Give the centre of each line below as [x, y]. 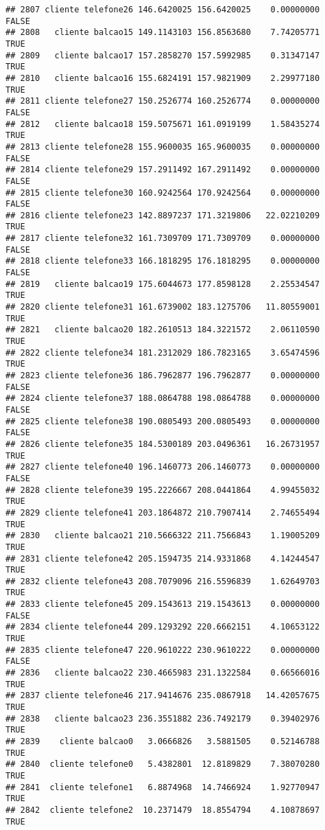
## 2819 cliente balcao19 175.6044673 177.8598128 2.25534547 [163, 284]
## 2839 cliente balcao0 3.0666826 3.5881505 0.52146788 [163, 741]
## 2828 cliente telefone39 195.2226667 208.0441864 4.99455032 [163, 490]
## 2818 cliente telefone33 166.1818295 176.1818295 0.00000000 [163, 261]
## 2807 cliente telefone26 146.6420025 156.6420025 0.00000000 [163, 10]
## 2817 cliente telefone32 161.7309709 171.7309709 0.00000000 [163, 239]
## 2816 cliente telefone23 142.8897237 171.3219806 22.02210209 [163, 215]
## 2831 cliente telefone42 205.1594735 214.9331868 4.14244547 [163, 558]
